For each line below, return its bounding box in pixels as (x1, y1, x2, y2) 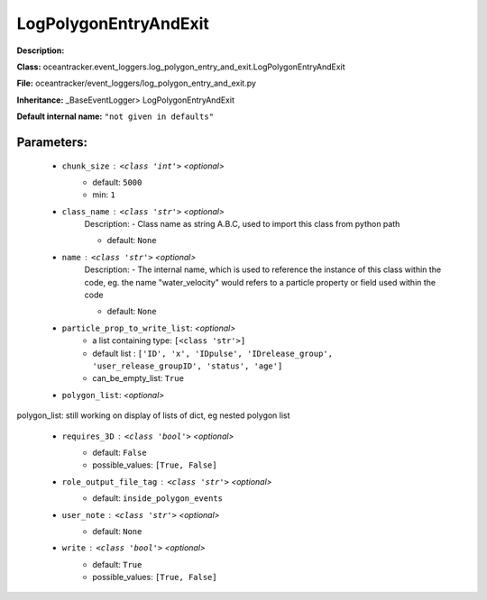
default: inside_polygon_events (92, 493, 223, 504)
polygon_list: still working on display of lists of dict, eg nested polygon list (16, 410, 290, 421)
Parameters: (16, 134, 87, 150)
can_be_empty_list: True (92, 373, 185, 384)
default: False (92, 447, 148, 458)
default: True (92, 559, 142, 569)
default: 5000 (92, 177, 142, 187)
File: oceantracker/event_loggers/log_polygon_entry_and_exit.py (16, 77, 257, 89)
